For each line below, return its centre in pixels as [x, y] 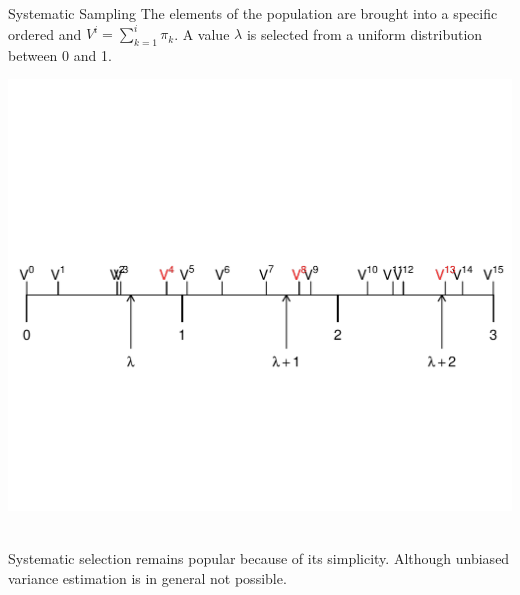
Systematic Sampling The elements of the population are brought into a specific [253, 13]
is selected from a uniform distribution [364, 33]
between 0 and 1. [60, 54]
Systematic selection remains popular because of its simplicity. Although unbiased [259, 558]
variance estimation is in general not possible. [147, 577]
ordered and [45, 33]
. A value [202, 33]
